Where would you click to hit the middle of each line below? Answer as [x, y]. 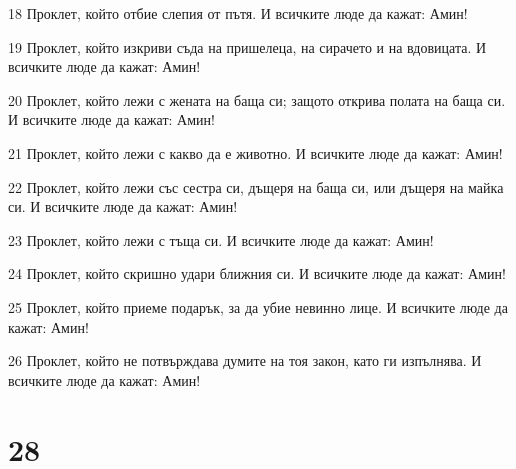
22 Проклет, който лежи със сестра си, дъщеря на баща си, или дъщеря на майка [256, 186]
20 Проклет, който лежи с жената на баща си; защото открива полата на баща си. [257, 99]
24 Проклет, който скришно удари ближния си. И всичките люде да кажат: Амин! [257, 273]
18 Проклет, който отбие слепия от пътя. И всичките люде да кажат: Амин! [238, 13]
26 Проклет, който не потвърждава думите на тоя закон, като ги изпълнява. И [245, 360]
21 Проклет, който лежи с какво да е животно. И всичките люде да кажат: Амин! [255, 152]
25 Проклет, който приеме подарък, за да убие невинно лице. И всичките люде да [258, 306]
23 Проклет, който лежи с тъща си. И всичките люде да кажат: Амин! [221, 239]
